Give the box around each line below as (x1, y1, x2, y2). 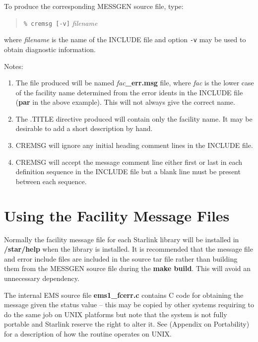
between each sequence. (15, 176, 87, 186)
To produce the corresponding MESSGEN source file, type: (4, 1, 184, 11)
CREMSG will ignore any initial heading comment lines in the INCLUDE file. (15, 140, 253, 150)
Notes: (4, 61, 23, 71)
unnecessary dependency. (4, 273, 79, 283)
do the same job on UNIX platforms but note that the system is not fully (4, 309, 227, 319)
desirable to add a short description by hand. (15, 123, 153, 134)
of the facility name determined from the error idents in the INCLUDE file (15, 87, 243, 97)
